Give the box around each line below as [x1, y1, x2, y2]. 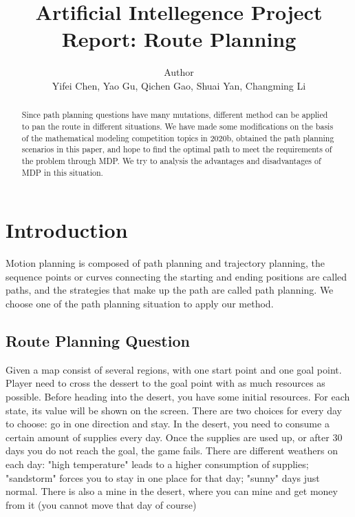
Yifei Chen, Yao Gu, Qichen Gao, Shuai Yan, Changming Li [52, 78, 306, 92]
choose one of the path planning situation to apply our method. [6, 296, 274, 310]
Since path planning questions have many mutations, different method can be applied [21, 109, 328, 121]
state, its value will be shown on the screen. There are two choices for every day [6, 403, 342, 417]
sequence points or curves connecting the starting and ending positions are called [6, 269, 347, 283]
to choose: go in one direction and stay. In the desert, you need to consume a [6, 416, 330, 431]
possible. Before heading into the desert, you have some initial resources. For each [6, 389, 350, 403]
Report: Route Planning [61, 25, 297, 53]
